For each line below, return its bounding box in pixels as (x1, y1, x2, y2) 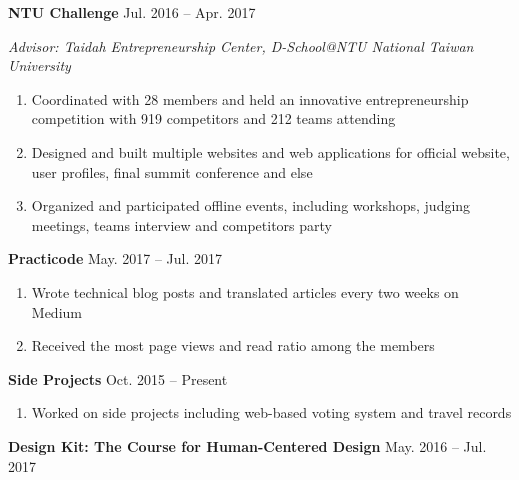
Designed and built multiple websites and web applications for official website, (31, 141, 510, 162)
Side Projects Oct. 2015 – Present (8, 368, 228, 389)
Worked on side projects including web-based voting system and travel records (31, 402, 512, 423)
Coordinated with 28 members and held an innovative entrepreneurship (31, 88, 469, 109)
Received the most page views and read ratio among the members (31, 335, 435, 356)
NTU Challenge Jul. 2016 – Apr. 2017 (8, 2, 256, 22)
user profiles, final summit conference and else (31, 161, 313, 182)
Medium (31, 301, 82, 322)
